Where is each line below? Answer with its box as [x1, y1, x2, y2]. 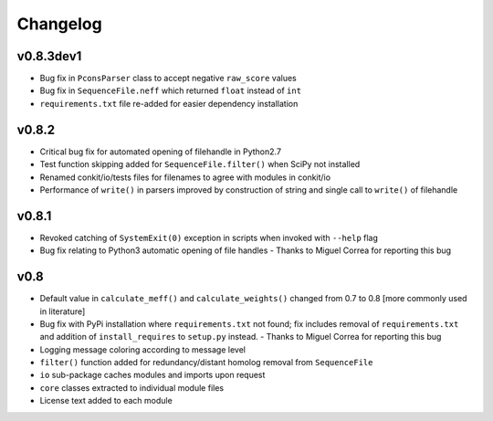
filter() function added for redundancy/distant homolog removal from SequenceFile [39, 357, 373, 368]
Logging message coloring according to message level [39, 343, 246, 355]
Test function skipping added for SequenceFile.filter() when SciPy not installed [39, 159, 361, 170]
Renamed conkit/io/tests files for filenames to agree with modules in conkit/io [39, 172, 331, 183]
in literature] [39, 306, 86, 317]
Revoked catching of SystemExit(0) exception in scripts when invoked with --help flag [39, 232, 379, 243]
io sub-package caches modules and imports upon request [39, 370, 266, 381]
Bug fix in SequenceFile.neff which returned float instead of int [39, 85, 301, 96]
